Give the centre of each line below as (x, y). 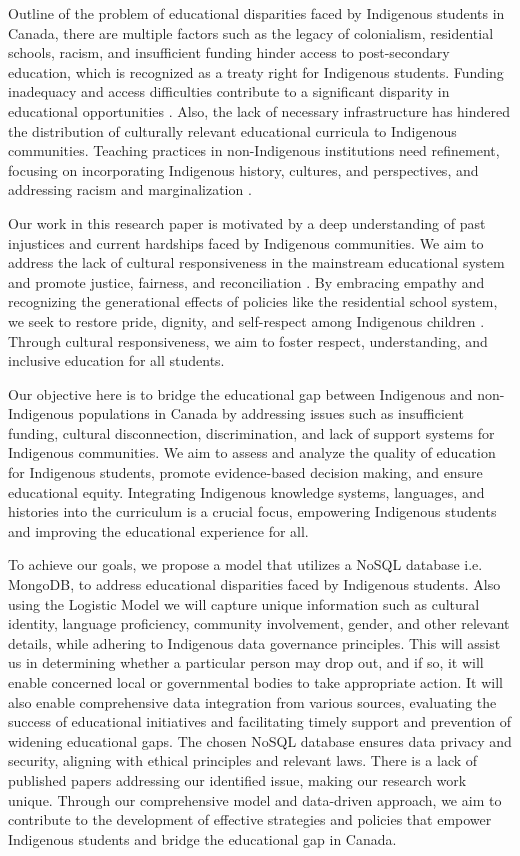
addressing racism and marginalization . (130, 189)
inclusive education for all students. (116, 360)
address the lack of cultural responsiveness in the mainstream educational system (256, 262)
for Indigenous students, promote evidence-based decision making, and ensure (245, 472)
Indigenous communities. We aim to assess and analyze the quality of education (252, 452)
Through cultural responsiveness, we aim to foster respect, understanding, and (248, 340)
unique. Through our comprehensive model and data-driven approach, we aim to (255, 799)
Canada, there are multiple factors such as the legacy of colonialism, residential (251, 32)
